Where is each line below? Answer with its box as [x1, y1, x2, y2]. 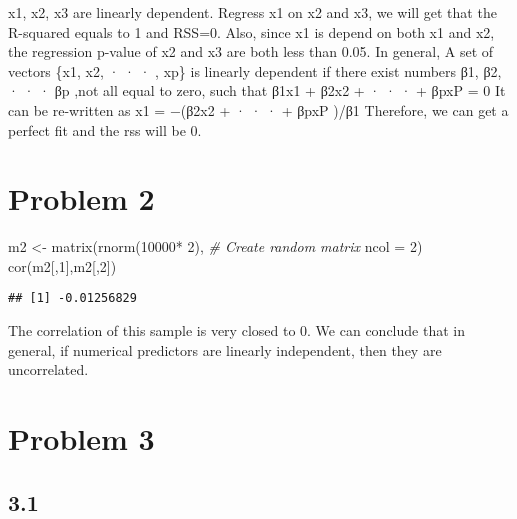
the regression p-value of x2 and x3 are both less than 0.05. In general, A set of [8, 41, 494, 62]
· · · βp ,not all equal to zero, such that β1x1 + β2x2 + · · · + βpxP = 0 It [8, 80, 506, 101]
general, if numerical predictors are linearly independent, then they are [8, 339, 442, 360]
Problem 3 [8, 418, 155, 459]
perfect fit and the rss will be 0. [8, 119, 202, 140]
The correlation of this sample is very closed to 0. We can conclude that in [8, 320, 465, 341]
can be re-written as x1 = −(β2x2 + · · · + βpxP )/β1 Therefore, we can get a [8, 99, 509, 120]
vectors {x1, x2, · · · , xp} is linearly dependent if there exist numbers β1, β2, [8, 60, 502, 81]
